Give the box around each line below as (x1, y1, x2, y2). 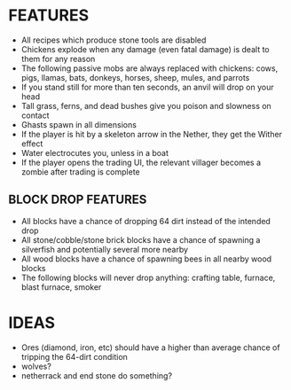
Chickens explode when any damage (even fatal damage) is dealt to (20, 43, 270, 54)
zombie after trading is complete (20, 166, 140, 177)
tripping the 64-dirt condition (20, 351, 128, 362)
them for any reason (20, 53, 96, 64)
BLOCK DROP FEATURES (8, 192, 147, 207)
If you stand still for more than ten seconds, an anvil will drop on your (20, 82, 274, 92)
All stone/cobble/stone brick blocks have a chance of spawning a (20, 234, 261, 245)
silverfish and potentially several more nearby (20, 244, 188, 254)
